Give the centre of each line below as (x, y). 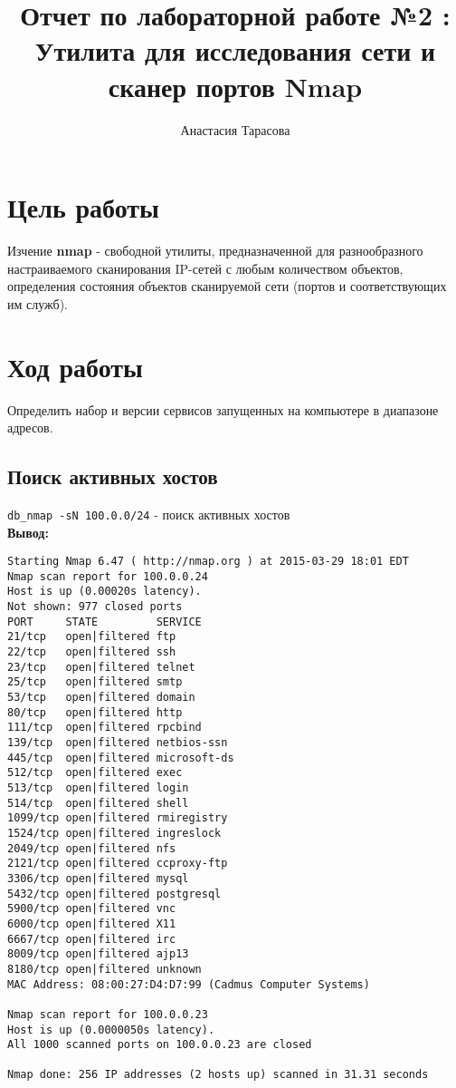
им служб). (38, 303)
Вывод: (28, 532)
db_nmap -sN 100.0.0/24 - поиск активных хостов (149, 514)
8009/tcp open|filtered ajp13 (98, 954)
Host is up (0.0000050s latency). (111, 1030)
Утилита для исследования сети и (235, 50)
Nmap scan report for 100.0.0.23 (108, 1014)
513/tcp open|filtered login (98, 788)
